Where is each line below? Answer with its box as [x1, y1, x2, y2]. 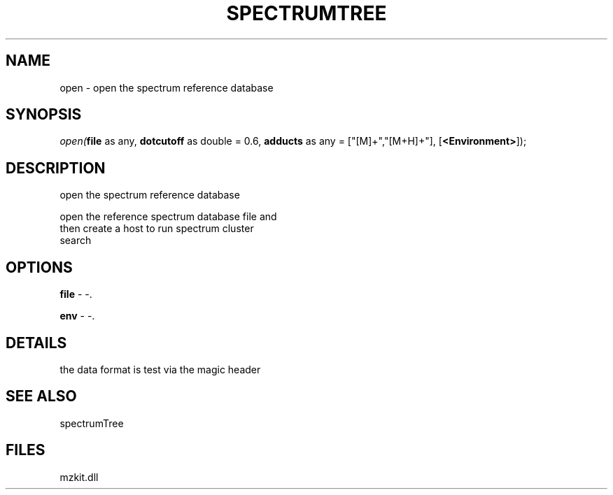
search [59, 234, 92, 247]
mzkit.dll [59, 471, 99, 483]
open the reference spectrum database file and [59, 210, 277, 223]
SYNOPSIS [6, 106, 82, 124]
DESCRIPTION [6, 159, 106, 177]
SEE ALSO [6, 387, 77, 406]
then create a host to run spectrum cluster [59, 222, 254, 235]
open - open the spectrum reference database [59, 81, 274, 94]
